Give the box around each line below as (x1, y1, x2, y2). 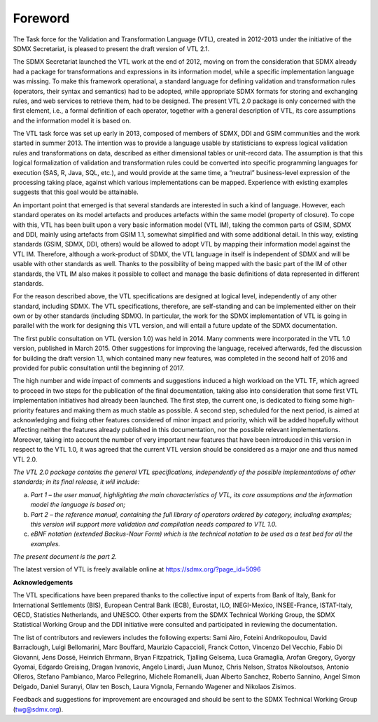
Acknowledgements (13, 578, 73, 586)
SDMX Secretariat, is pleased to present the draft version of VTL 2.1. (13, 44, 210, 53)
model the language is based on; (30, 501, 126, 509)
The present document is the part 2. (13, 553, 118, 561)
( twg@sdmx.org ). (13, 704, 64, 714)
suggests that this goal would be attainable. (13, 188, 139, 196)
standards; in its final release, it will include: (13, 478, 140, 486)
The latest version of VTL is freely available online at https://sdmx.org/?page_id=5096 (13, 565, 261, 574)
